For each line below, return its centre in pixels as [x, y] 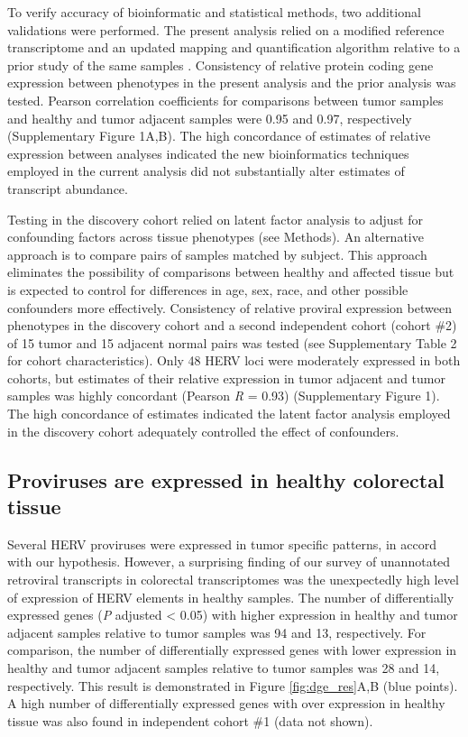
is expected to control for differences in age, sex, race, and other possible [208, 289]
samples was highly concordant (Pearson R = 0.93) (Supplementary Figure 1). [224, 396]
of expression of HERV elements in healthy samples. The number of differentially [231, 597]
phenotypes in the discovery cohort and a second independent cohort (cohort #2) [232, 325]
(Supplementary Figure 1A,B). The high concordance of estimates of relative [219, 136]
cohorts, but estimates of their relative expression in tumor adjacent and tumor [226, 378]
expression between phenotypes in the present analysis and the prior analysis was [232, 83]
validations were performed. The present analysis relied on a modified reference [226, 29]
